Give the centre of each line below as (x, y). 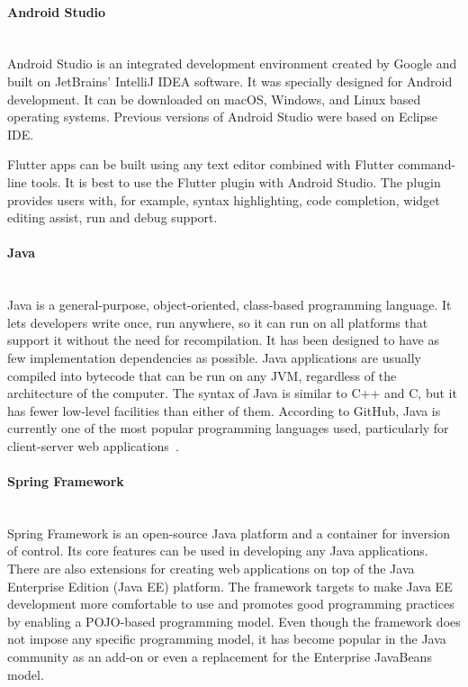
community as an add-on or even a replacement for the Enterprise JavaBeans (220, 657)
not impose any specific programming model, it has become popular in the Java (227, 639)
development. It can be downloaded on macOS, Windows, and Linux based (214, 99)
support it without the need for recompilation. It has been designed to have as (223, 340)
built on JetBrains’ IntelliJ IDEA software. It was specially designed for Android (230, 81)
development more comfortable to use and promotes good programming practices (231, 604)
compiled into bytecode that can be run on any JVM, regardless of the (202, 375)
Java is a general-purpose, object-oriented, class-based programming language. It (229, 305)
